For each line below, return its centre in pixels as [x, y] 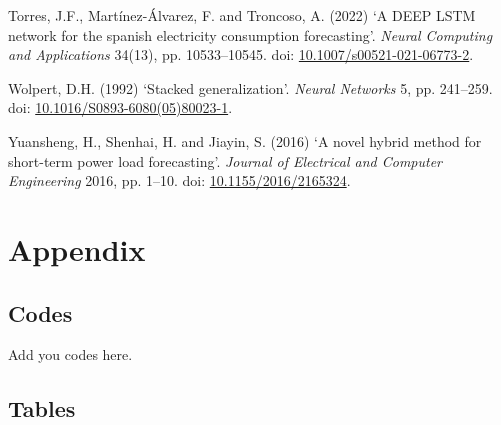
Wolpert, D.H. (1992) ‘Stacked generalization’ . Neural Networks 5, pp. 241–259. [250, 87]
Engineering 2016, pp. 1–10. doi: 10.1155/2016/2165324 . [179, 180]
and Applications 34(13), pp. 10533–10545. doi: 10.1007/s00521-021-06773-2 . [241, 54]
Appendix [77, 248]
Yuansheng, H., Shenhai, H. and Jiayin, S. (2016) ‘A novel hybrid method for [245, 140]
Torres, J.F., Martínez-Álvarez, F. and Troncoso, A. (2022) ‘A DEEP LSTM [242, 15]
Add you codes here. [70, 354]
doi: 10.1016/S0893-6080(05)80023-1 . [120, 107]
